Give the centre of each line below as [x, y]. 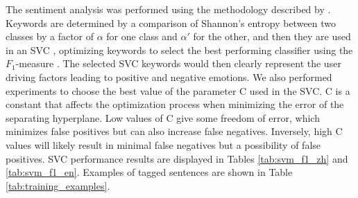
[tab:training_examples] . [58, 185]
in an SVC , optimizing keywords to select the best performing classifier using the [179, 49]
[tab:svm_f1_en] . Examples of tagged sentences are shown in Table [149, 172]
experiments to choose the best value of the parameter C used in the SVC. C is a [178, 90]
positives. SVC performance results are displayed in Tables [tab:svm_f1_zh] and [177, 158]
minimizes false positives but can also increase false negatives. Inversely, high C [174, 131]
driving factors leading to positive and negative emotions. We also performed [169, 76]
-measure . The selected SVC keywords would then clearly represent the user [178, 63]
